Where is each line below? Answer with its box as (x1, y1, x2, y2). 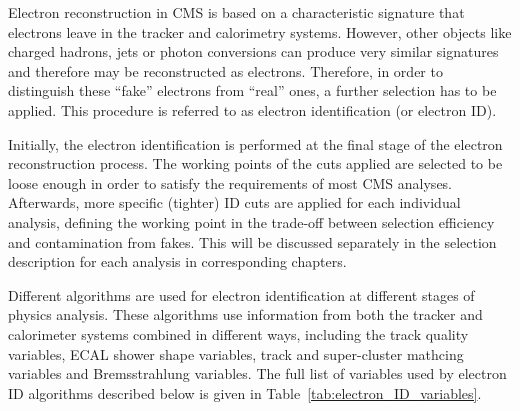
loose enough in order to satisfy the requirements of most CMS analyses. (8, 172, 453, 193)
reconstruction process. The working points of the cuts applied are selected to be (8, 153, 503, 174)
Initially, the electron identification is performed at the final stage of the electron (8, 133, 503, 154)
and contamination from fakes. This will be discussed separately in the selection (8, 231, 497, 252)
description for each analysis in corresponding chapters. (8, 251, 347, 272)
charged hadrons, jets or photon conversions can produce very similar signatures (8, 41, 499, 62)
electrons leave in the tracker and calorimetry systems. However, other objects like (8, 21, 512, 42)
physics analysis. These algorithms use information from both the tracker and (8, 304, 483, 325)
